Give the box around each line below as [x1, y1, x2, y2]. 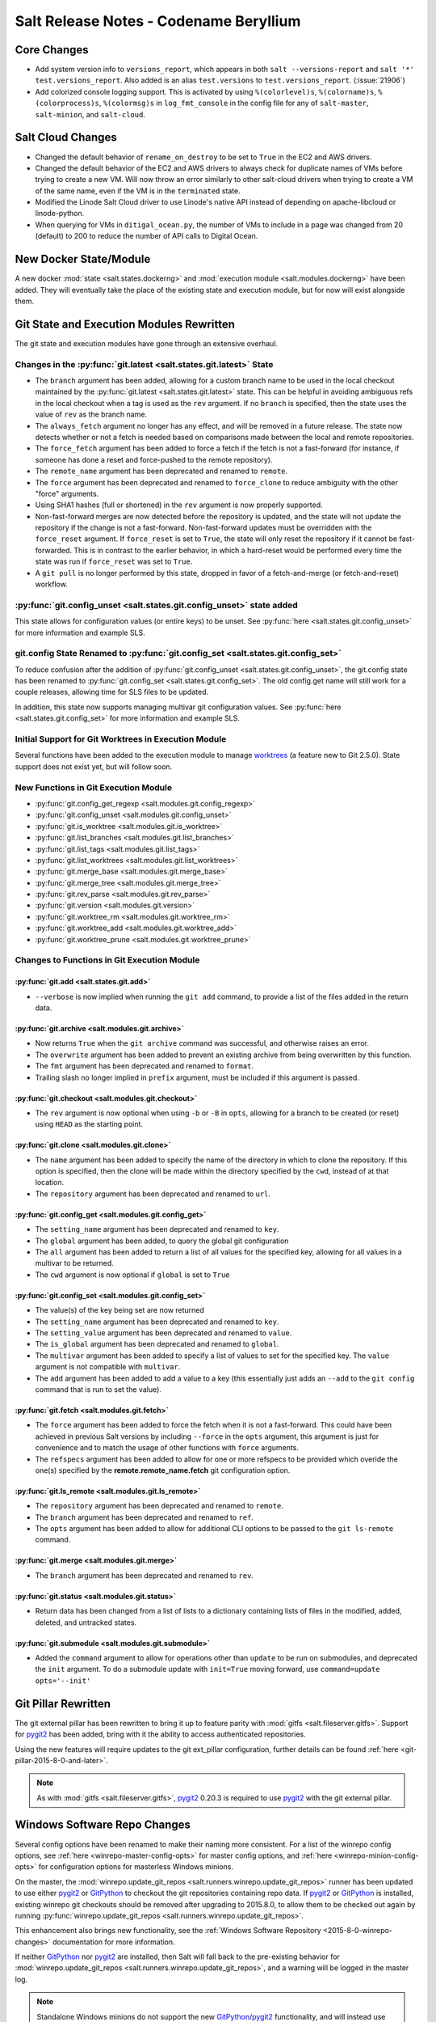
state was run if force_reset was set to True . [35, 556, 193, 566]
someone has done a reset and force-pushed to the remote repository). [35, 455, 273, 464]
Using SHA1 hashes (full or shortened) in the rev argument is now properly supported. [35, 500, 323, 510]
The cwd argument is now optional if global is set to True [35, 1270, 230, 1280]
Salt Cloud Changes [15, 130, 117, 145]
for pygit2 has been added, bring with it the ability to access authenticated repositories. [15, 1729, 306, 1739]
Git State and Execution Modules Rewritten [15, 317, 236, 331]
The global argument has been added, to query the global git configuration [35, 1236, 289, 1246]
